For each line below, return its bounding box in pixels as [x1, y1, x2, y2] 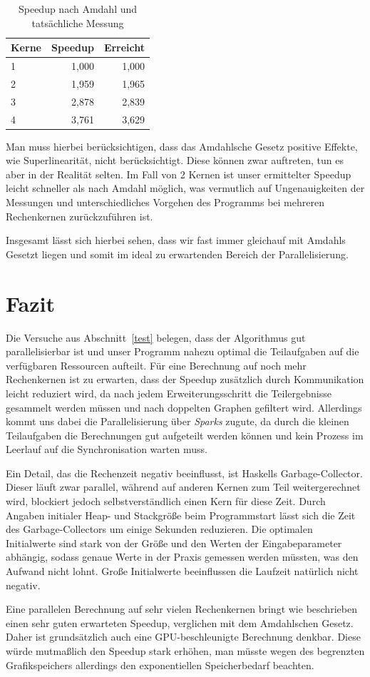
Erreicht [103, 40, 145, 55]
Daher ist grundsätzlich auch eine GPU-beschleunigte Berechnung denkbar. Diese [6, 629, 361, 644]
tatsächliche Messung [31, 15, 124, 30]
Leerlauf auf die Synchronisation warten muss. [6, 442, 207, 457]
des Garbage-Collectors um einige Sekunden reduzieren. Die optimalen [6, 521, 313, 536]
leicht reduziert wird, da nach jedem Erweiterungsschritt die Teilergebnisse [6, 385, 332, 400]
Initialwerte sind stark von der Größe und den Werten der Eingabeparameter [6, 535, 342, 550]
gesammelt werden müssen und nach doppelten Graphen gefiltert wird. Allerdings [6, 399, 362, 414]
